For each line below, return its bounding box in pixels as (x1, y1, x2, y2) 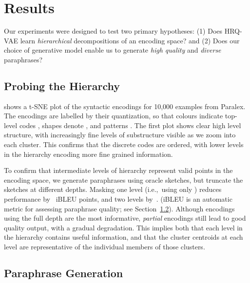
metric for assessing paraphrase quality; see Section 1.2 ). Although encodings (4, 203, 235, 213)
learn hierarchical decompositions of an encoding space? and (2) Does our (20, 35, 240, 45)
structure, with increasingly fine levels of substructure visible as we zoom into (4, 130, 236, 140)
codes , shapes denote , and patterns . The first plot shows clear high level (19, 120, 241, 130)
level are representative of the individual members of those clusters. (4, 242, 205, 252)
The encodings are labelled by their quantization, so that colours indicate (4, 111, 223, 121)
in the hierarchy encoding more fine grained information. (4, 149, 173, 159)
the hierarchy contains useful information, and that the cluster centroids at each (4, 232, 243, 242)
